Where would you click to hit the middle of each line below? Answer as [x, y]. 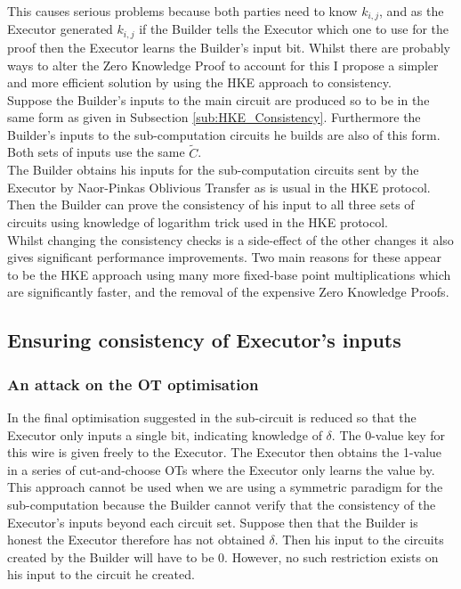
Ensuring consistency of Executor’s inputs [204, 340]
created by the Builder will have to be [111, 556]
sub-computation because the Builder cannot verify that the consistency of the [222, 504]
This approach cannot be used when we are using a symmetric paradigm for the [225, 487]
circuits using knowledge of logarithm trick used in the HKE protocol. [198, 222]
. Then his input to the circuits [359, 540]
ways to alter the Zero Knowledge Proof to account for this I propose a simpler [223, 65]
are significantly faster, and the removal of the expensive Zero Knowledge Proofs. [228, 292]
